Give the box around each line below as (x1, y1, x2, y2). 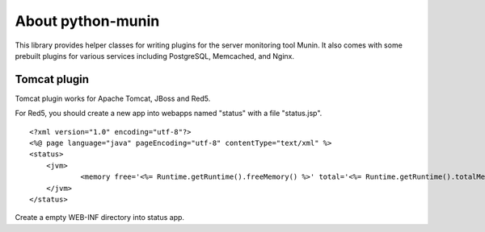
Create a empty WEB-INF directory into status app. (15, 213, 185, 222)
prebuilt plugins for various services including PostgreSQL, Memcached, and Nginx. (15, 51, 295, 60)
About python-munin (15, 12, 160, 30)
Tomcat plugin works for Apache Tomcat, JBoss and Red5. (15, 93, 211, 103)
